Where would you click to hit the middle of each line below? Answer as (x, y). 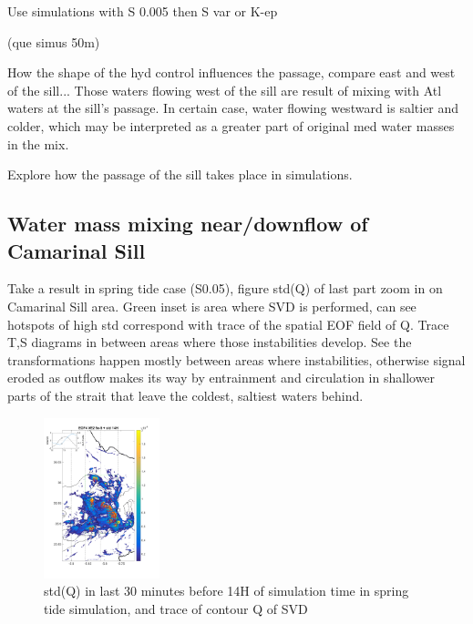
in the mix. (38, 143)
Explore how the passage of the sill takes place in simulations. (180, 174)
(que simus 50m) (54, 41)
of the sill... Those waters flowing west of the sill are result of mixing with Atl (225, 90)
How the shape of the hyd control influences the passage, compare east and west (231, 72)
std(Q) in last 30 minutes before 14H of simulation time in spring (226, 591)
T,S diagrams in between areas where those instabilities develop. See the (210, 342)
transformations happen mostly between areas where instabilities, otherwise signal (236, 359)
